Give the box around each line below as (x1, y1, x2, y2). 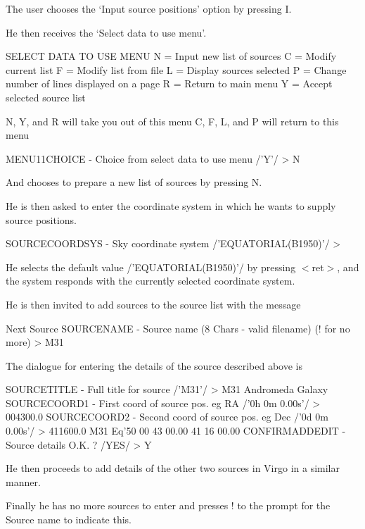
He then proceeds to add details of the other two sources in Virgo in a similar (6, 461, 340, 475)
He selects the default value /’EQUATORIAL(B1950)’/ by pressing (6, 259, 296, 274)
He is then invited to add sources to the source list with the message (6, 297, 301, 311)
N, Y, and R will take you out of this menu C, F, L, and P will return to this (6, 113, 339, 128)
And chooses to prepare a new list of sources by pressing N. (6, 175, 262, 189)
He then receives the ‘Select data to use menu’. (6, 25, 207, 39)
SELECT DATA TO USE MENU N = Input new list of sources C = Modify (6, 49, 337, 63)
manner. (6, 474, 41, 489)
